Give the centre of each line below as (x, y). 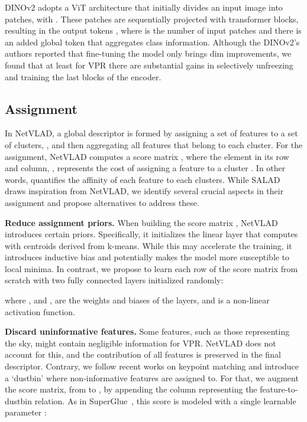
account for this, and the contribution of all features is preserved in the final (143, 354)
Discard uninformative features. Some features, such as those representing (147, 331)
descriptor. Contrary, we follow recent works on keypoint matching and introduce (152, 366)
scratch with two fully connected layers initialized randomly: (114, 280)
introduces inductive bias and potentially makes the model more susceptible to (147, 257)
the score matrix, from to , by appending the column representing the (131, 389)
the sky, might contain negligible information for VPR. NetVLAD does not (140, 343)
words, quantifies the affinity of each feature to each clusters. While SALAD (143, 179)
